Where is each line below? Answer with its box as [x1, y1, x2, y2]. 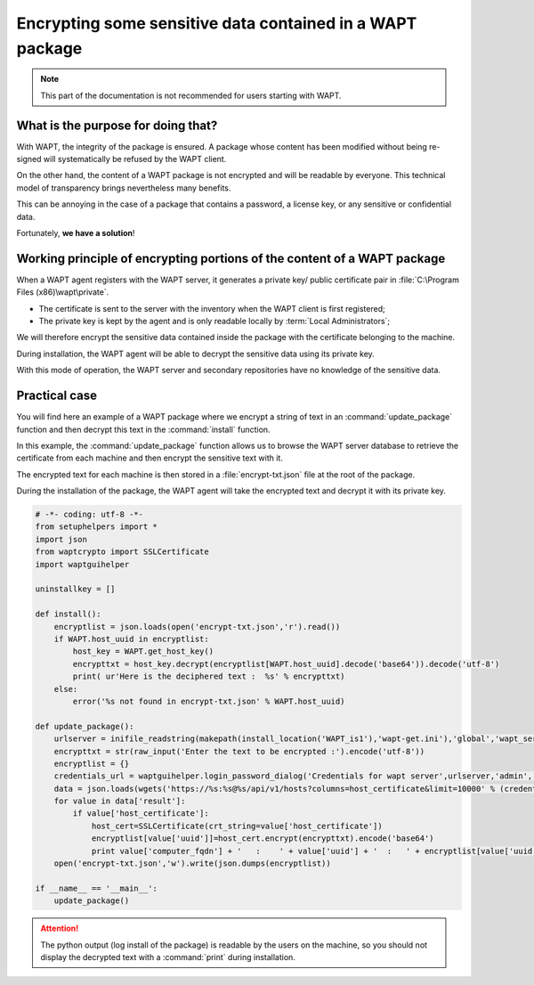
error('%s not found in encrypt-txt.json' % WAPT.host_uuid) [72, 696, 345, 706]
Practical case [16, 388, 98, 403]
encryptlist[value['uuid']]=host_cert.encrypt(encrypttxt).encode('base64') [91, 834, 435, 843]
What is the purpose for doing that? [16, 118, 218, 133]
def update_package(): [35, 721, 134, 731]
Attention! [40, 923, 79, 934]
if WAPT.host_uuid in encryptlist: [53, 633, 209, 644]
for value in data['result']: [53, 796, 186, 806]
